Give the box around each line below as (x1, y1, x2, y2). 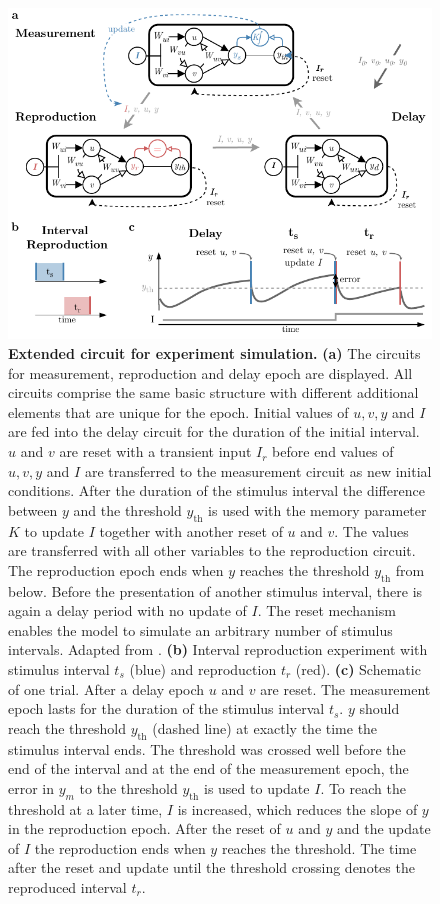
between (8, 499, 58, 520)
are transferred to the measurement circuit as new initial (84, 460, 432, 481)
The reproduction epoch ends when (8, 559, 224, 580)
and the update (336, 818, 431, 839)
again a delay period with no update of (8, 600, 247, 621)
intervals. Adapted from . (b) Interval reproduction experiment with (8, 639, 428, 660)
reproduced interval (8, 876, 127, 897)
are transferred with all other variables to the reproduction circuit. (8, 540, 416, 561)
